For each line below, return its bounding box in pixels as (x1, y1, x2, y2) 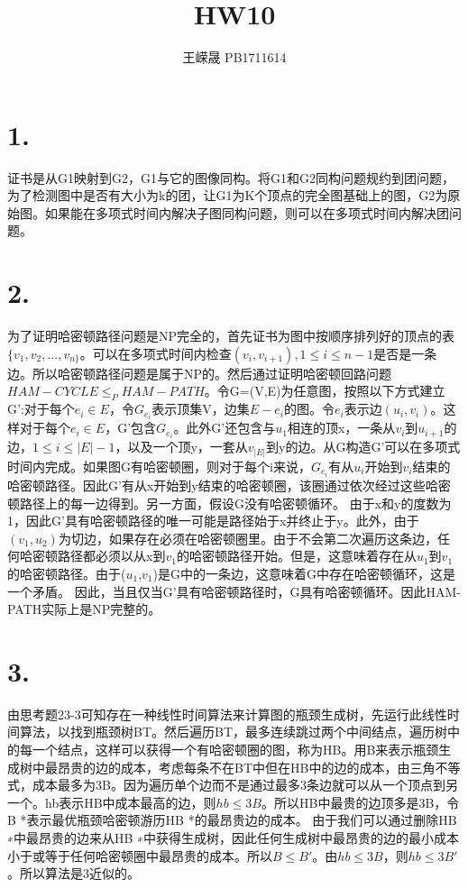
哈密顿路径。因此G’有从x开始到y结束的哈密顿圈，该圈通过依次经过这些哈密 (7, 475, 451, 494)
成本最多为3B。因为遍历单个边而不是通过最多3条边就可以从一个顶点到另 (32, 775, 458, 794)
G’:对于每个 (7, 399, 75, 418)
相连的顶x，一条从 (287, 418, 396, 437)
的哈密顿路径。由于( (7, 563, 126, 582)
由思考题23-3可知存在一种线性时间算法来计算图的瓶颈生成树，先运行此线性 (7, 704, 447, 723)
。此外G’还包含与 (173, 418, 276, 437)
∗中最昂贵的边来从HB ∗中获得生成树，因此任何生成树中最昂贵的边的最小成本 (7, 828, 460, 847)
